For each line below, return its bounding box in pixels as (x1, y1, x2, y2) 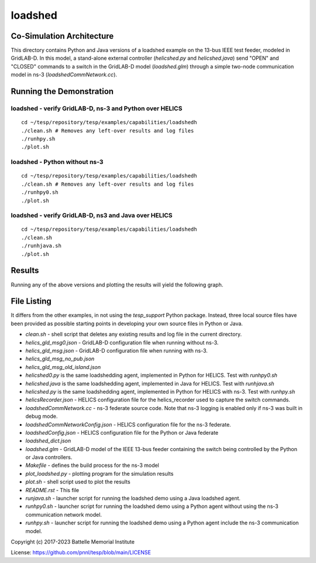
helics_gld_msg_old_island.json (25, 363, 101, 370)
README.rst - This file (25, 486, 80, 493)
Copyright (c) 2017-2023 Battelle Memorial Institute (11, 538, 135, 545)
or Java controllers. (25, 454, 73, 461)
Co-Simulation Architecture (11, 31, 114, 41)
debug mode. (25, 413, 58, 420)
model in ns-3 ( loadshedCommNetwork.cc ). (11, 71, 117, 79)
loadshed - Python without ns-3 (11, 158, 104, 166)
